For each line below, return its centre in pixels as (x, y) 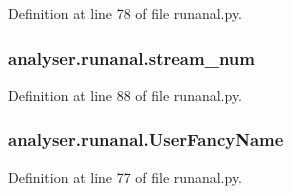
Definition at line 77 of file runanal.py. (125, 176)
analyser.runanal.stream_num (131, 57)
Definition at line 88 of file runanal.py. (125, 94)
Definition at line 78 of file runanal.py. (125, 13)
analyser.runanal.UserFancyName (146, 139)
